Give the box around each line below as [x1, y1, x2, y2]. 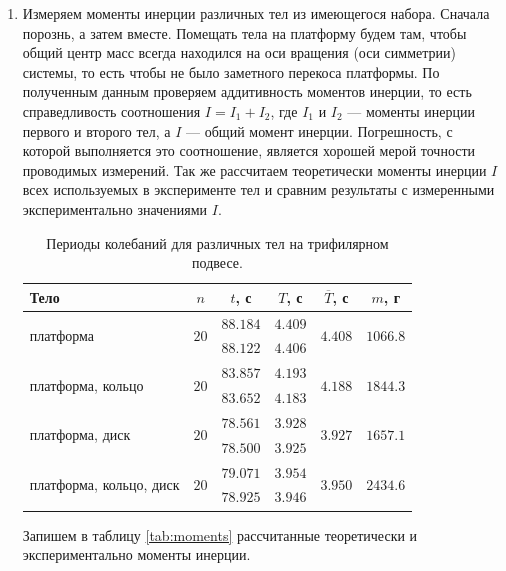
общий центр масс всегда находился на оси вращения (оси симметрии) [22, 42, 456, 63]
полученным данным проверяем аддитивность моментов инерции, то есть [22, 81, 472, 102]
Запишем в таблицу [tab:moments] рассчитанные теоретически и [22, 524, 418, 545]
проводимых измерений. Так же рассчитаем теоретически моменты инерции [22, 159, 487, 180]
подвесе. [192, 252, 243, 273]
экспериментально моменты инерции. [22, 544, 251, 565]
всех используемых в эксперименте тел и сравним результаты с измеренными [22, 179, 495, 200]
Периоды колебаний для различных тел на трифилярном [46, 232, 389, 253]
